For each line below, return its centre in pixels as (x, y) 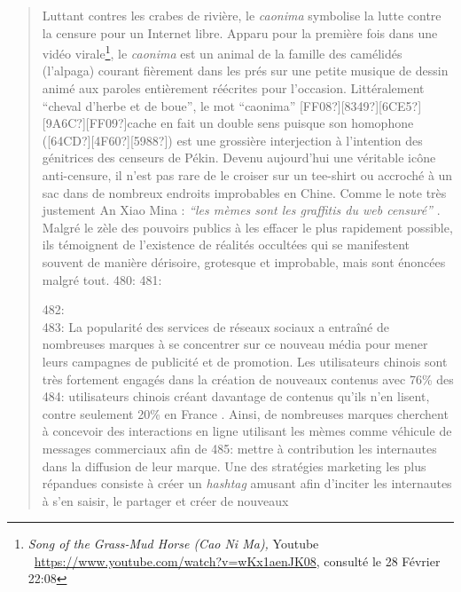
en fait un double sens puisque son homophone (287, 123)
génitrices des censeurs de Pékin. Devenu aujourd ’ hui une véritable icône (239, 158)
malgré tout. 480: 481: (102, 279)
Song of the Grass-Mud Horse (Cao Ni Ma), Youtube (173, 544)
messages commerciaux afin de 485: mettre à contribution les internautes (239, 448)
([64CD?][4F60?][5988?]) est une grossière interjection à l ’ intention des (232, 140)
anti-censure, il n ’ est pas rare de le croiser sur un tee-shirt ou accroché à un (247, 175)
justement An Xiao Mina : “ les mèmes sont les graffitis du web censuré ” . (241, 210)
